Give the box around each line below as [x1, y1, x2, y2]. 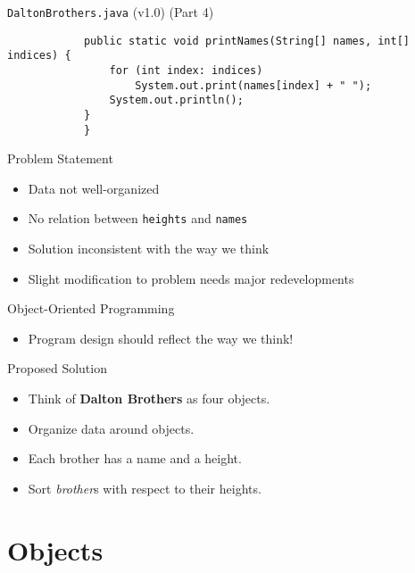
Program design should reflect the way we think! [28, 328, 294, 347]
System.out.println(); [109, 94, 244, 107]
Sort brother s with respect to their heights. [28, 478, 261, 497]
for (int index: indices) [109, 63, 263, 77]
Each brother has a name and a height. [28, 449, 242, 468]
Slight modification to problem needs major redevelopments [28, 269, 354, 287]
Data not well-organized [28, 179, 160, 197]
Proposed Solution [7, 359, 107, 378]
